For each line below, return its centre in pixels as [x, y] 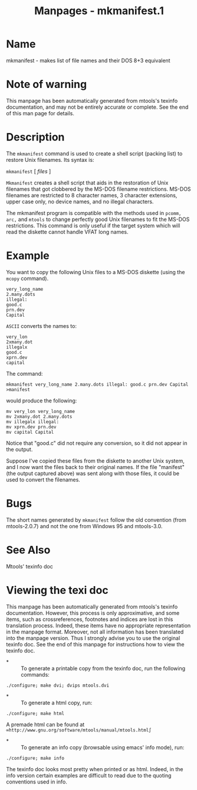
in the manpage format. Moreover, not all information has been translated [95, 632]
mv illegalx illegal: [33, 422]
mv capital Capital [30, 432]
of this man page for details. [40, 113]
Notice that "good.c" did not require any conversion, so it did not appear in [97, 443]
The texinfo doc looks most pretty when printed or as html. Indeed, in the [95, 769]
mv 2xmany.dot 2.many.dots [39, 417]
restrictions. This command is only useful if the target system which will [93, 225]
